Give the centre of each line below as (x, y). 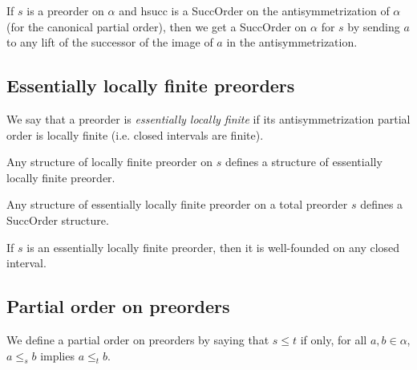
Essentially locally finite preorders (151, 85)
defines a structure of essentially (304, 162)
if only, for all (334, 339)
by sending (374, 26)
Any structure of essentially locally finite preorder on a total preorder (177, 204)
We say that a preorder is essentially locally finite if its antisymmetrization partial (208, 118)
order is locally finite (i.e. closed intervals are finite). (135, 134)
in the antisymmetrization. (292, 42)
